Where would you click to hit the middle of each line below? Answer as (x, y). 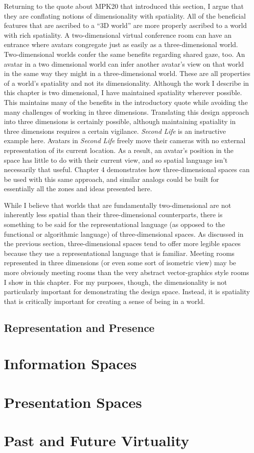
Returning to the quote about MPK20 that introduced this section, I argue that (124, 6)
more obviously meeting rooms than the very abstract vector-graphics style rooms (127, 272)
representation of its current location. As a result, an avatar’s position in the (119, 150)
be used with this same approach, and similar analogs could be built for (112, 179)
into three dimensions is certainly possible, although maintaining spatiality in (120, 121)
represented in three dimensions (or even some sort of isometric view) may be (120, 263)
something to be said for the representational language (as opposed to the (115, 224)
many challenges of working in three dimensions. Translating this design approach (127, 112)
